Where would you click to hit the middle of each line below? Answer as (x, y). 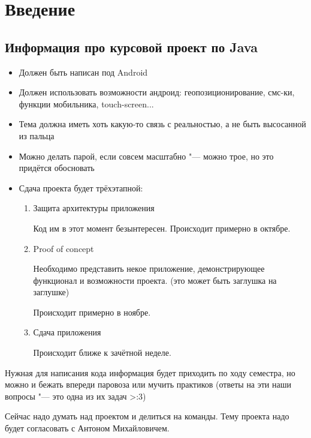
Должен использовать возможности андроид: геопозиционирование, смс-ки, (157, 92)
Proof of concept (64, 248)
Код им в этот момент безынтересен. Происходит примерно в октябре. (162, 228)
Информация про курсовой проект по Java (131, 46)
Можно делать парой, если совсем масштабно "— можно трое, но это (146, 156)
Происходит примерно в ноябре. (92, 312)
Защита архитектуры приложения (94, 208)
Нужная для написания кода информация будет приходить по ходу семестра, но (150, 372)
